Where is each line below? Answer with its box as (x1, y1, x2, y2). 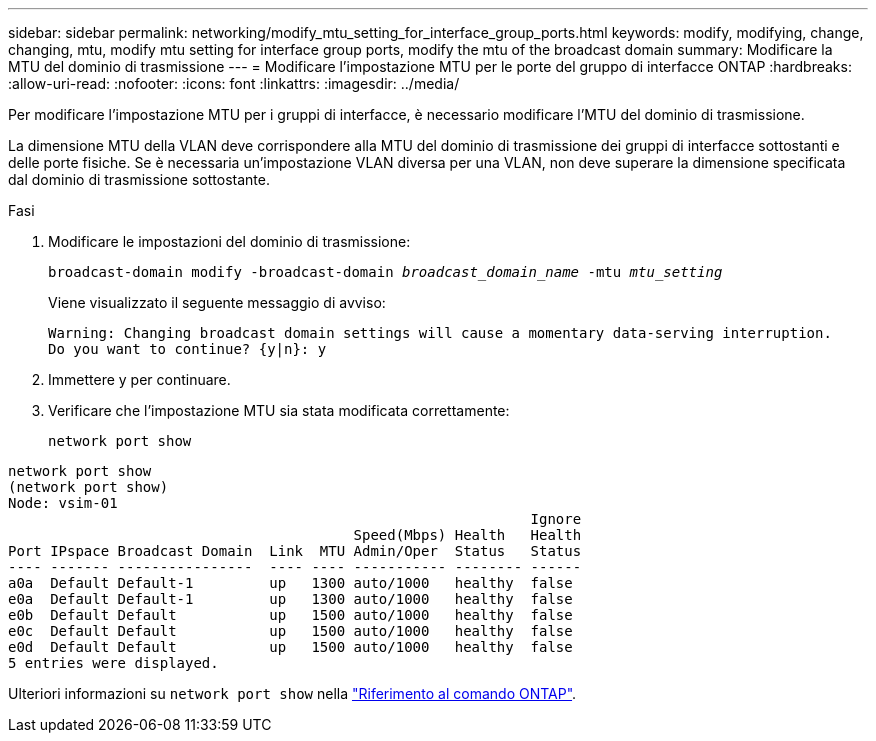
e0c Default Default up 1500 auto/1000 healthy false (8, 623, 573, 639)
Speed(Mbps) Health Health (353, 527, 582, 543)
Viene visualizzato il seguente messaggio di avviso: (48, 294, 386, 311)
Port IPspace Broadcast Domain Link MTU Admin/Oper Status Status (8, 543, 582, 559)
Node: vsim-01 (8, 495, 118, 511)
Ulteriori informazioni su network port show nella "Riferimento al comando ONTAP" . (8, 685, 577, 702)
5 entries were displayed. (8, 655, 219, 671)
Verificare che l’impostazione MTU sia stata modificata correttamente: (48, 402, 510, 419)
